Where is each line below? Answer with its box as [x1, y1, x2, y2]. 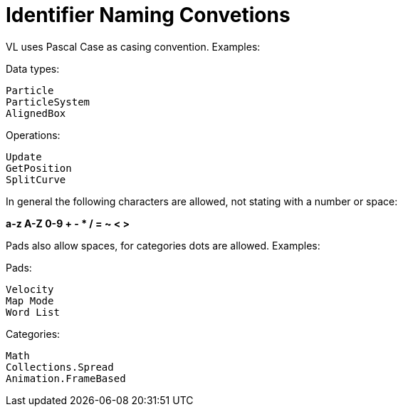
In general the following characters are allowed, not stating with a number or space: [6, 195, 398, 207]
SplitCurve [6, 173, 66, 185]
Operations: [6, 128, 61, 141]
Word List [6, 306, 60, 318]
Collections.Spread [6, 361, 114, 373]
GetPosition [6, 162, 72, 174]
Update [6, 150, 42, 163]
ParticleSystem [6, 96, 90, 108]
